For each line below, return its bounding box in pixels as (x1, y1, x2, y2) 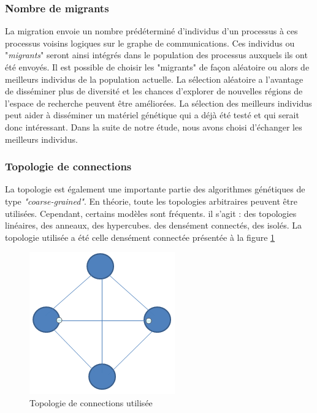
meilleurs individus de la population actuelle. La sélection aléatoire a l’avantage (5, 72, 304, 85)
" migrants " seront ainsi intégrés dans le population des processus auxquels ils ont (5, 48, 308, 61)
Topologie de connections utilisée (29, 396, 153, 409)
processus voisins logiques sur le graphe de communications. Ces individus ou (5, 36, 295, 49)
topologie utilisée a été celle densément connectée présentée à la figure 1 (5, 230, 275, 243)
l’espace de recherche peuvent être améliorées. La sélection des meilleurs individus (5, 96, 312, 109)
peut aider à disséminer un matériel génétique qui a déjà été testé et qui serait (5, 108, 299, 121)
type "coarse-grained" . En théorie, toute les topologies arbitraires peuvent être (5, 194, 297, 207)
